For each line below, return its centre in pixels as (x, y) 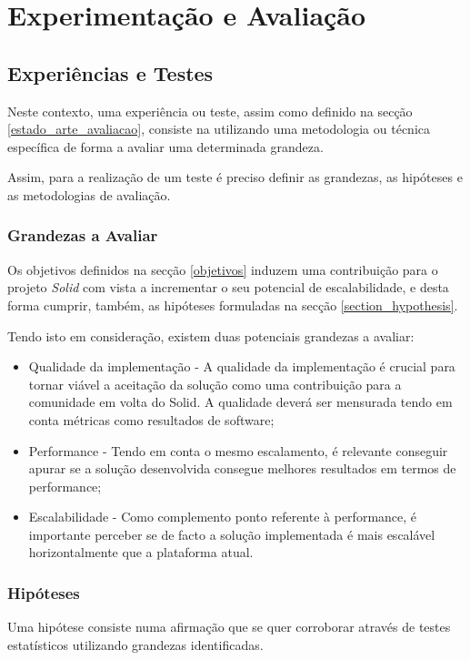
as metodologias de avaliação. (89, 194)
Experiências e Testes (110, 72)
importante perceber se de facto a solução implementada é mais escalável (232, 534)
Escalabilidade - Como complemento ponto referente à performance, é (223, 517)
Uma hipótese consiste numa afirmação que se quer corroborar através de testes (229, 627)
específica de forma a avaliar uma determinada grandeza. (165, 146)
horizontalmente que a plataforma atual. (141, 552)
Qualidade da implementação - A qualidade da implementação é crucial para (242, 366)
